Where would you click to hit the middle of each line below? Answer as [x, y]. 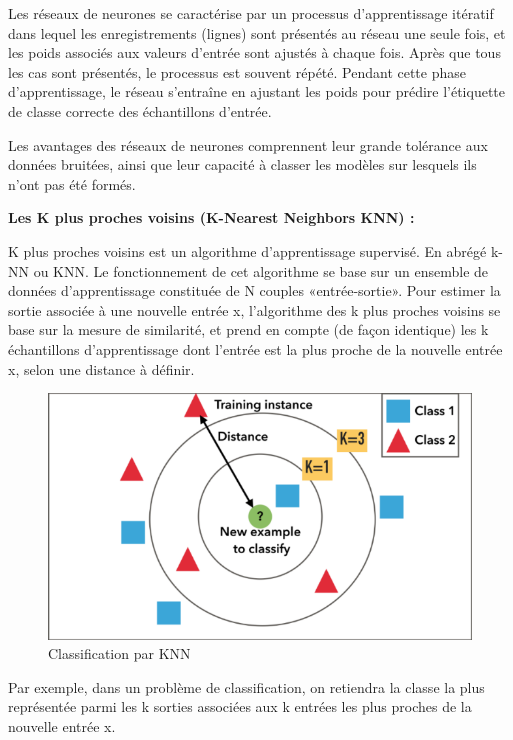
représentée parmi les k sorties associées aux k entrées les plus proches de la [240, 706]
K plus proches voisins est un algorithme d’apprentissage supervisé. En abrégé [247, 250]
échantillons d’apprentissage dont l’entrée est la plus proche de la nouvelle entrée [255, 348]
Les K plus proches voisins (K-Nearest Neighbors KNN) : [211, 217]
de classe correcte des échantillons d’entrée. [140, 110]
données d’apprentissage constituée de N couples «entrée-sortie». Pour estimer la [254, 290]
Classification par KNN [119, 653]
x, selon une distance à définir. [101, 368]
